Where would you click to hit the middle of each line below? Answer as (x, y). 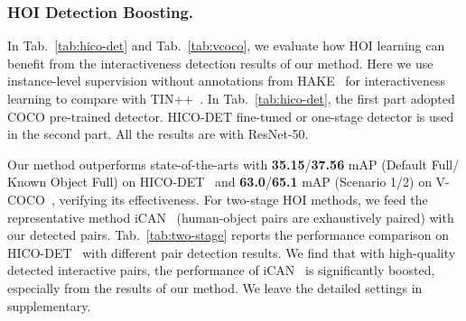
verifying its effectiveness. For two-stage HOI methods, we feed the (243, 199)
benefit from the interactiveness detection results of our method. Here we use (220, 63)
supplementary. (49, 305)
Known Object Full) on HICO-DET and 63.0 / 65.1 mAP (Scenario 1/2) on (219, 182)
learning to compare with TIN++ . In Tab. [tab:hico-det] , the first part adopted (231, 98)
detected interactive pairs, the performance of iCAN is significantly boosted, (221, 270)
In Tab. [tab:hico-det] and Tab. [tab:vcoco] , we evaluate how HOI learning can (226, 46)
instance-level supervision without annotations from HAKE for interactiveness (227, 81)
